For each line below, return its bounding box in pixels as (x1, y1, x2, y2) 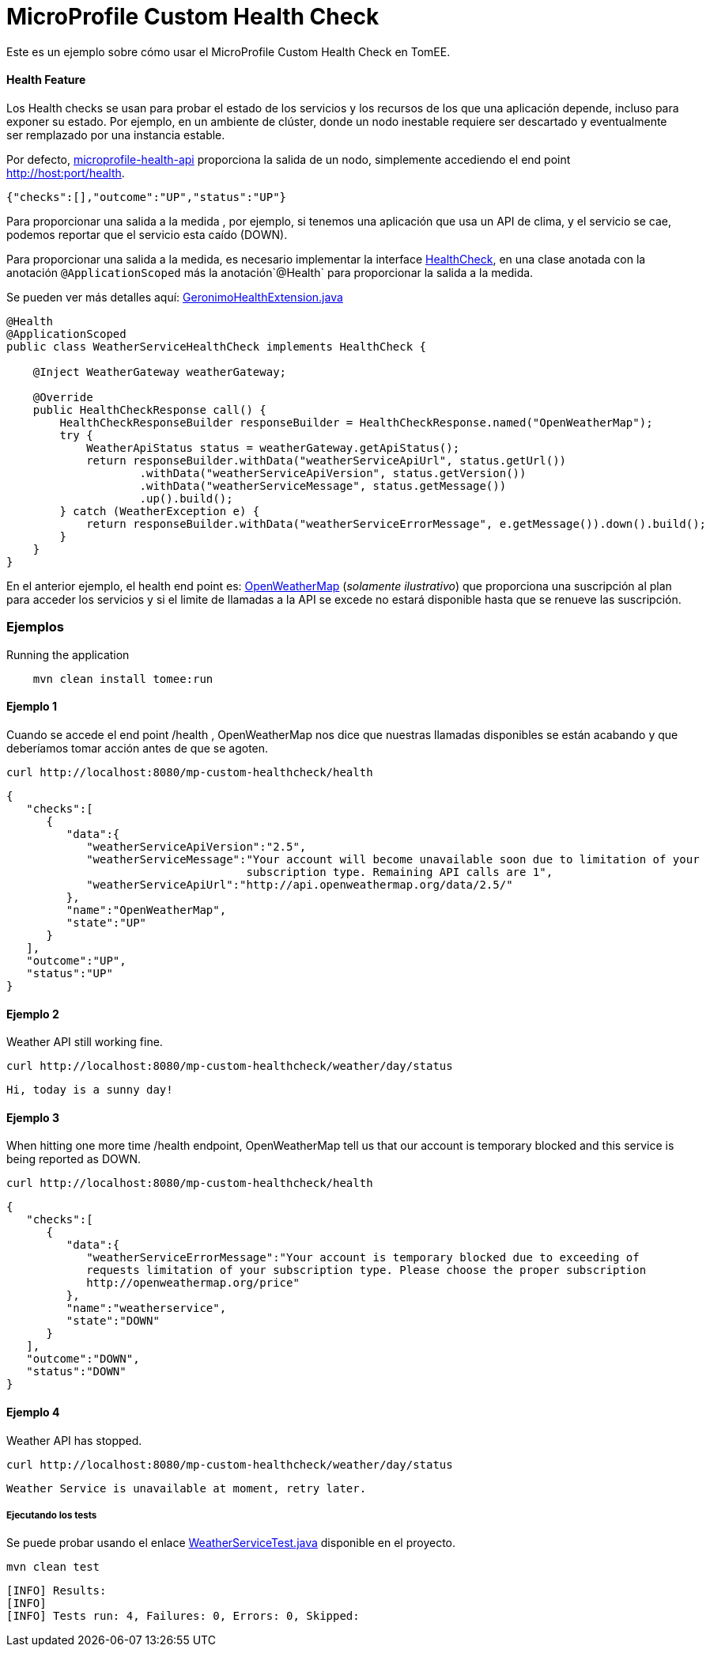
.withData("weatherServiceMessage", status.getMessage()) (139, 479, 507, 492)
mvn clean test (6, 1560, 100, 1574)
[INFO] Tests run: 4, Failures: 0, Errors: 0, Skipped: (6, 1609, 360, 1623)
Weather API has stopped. (6, 1433, 142, 1447)
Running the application (6, 647, 130, 662)
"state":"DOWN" (66, 1314, 160, 1328)
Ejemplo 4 (6, 1405, 60, 1419)
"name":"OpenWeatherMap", (66, 903, 227, 916)
